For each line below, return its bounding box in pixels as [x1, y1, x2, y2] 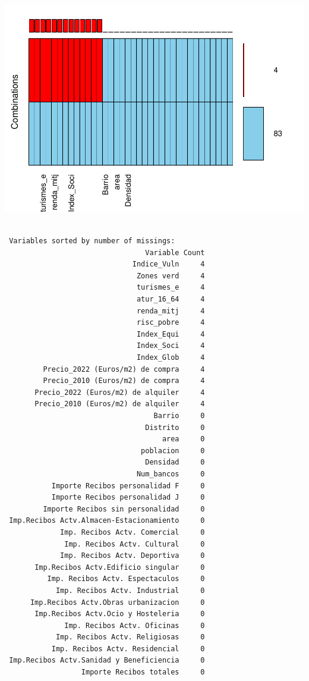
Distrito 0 [145, 423, 205, 432]
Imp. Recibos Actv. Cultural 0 [64, 539, 205, 548]
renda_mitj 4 [136, 306, 205, 315]
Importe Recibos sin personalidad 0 [43, 504, 205, 513]
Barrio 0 [153, 412, 205, 420]
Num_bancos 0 [136, 469, 205, 478]
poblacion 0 [141, 446, 205, 455]
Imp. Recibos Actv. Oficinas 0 [64, 621, 205, 630]
